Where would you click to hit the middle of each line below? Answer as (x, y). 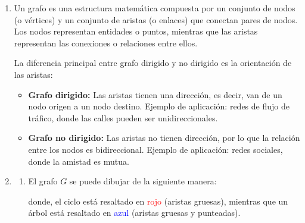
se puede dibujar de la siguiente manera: (143, 181)
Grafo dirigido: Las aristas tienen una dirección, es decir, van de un (155, 94)
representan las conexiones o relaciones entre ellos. (106, 43)
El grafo (43, 181)
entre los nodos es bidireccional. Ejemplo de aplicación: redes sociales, (155, 149)
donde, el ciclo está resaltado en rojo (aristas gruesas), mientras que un (158, 201)
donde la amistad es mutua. (79, 161)
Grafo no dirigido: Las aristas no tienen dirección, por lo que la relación (164, 138)
